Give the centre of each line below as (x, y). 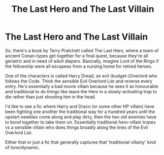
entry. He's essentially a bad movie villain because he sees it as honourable (82, 86)
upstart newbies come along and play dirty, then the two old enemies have (81, 116)
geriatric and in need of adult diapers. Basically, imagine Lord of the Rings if (82, 61)
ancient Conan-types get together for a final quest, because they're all (77, 56)
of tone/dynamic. (23, 147)
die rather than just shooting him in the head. (50, 97)
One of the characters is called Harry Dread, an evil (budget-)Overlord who (81, 76)
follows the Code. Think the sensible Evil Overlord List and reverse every (79, 81)
